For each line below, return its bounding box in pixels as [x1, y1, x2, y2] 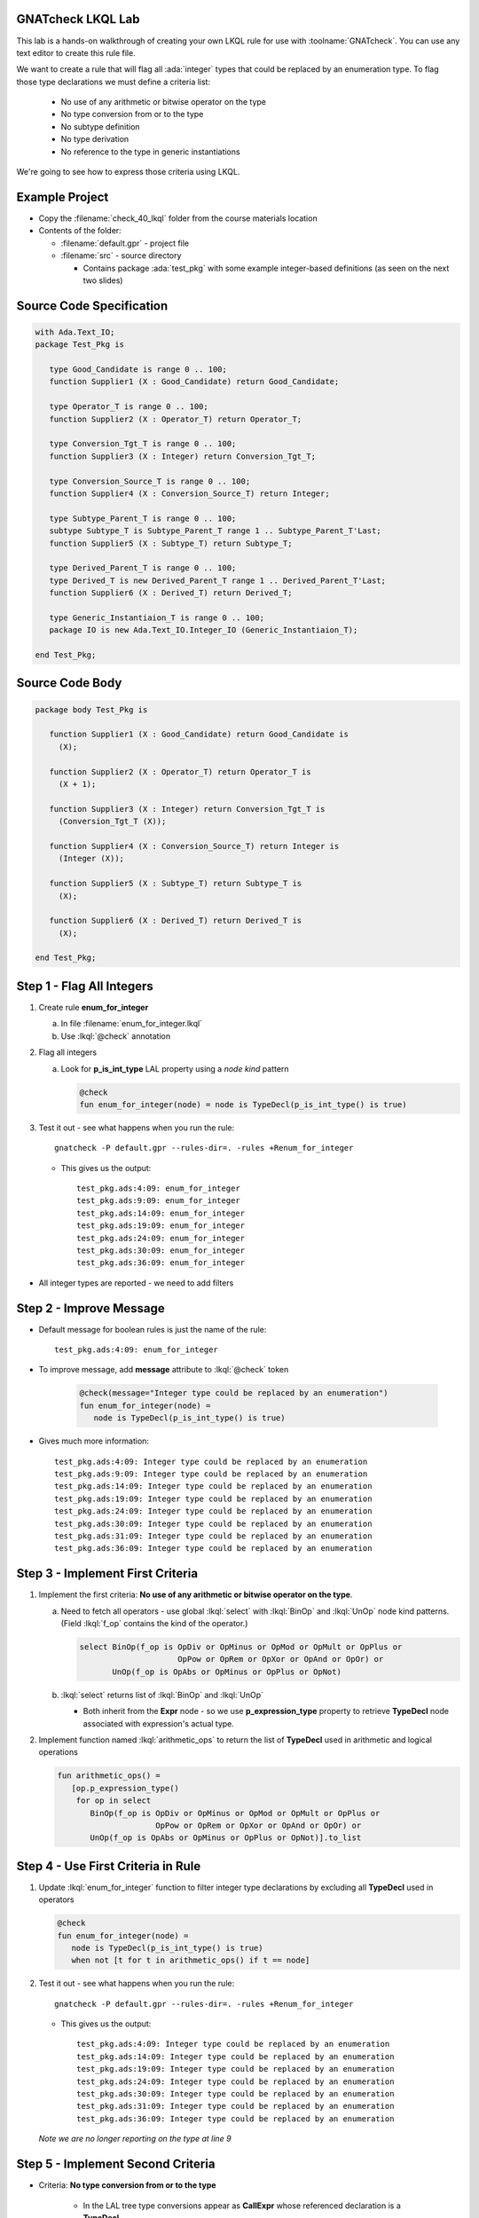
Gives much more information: [38, 1435, 150, 1446]
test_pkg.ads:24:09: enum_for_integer [76, 1233, 246, 1243]
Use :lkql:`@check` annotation [60, 1030, 171, 1042]
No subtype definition [60, 121, 141, 132]
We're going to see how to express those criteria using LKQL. [16, 167, 240, 177]
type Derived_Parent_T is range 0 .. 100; [49, 563, 237, 573]
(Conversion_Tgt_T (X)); [58, 816, 167, 827]
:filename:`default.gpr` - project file [60, 238, 190, 248]
